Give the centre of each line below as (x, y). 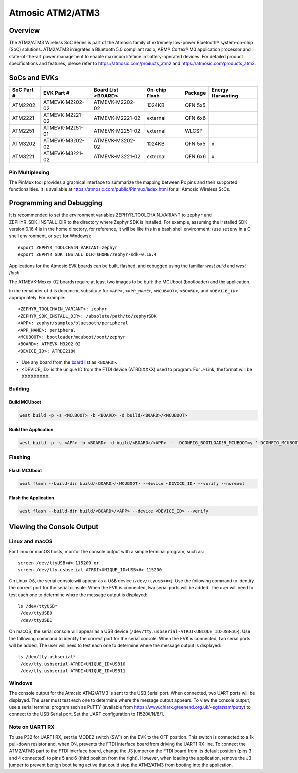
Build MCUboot (25, 402)
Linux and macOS (31, 541)
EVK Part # (56, 93)
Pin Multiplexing (29, 172)
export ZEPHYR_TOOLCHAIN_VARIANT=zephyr (68, 247)
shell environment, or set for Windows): (50, 236)
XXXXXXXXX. (36, 376)
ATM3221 (23, 157)
